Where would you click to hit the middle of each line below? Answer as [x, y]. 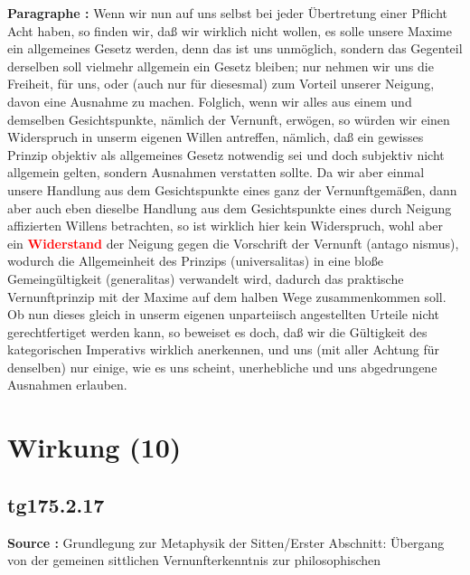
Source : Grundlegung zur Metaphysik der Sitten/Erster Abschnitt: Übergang [226, 542]
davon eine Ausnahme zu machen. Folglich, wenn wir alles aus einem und [210, 101]
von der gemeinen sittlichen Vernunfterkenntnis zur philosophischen [194, 560]
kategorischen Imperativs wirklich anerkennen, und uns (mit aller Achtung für [224, 349]
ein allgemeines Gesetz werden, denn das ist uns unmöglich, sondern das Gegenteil [235, 48]
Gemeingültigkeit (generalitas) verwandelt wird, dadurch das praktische [206, 278]
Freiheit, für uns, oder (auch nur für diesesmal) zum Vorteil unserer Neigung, [221, 84]
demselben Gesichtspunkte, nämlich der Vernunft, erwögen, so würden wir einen [229, 119]
